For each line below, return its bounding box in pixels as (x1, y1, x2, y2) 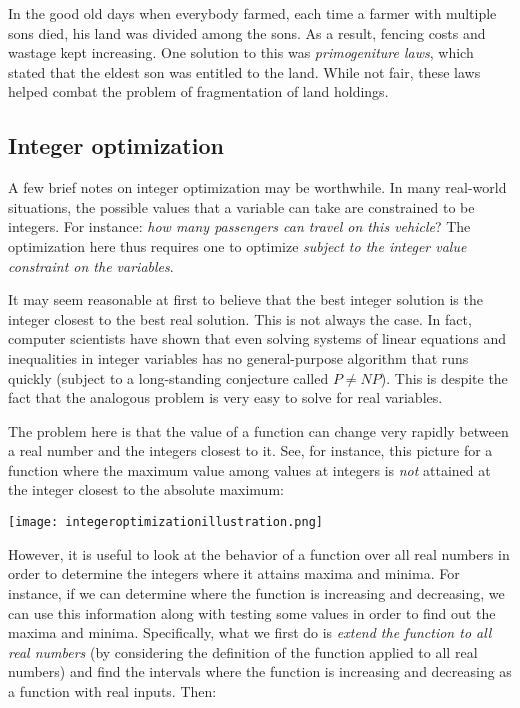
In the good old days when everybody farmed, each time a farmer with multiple (8, 3, 497, 23)
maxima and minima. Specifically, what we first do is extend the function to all (8, 622, 492, 643)
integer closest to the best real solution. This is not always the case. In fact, (8, 308, 472, 329)
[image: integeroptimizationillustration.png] (8, 515, 323, 530)
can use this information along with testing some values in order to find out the (8, 602, 496, 623)
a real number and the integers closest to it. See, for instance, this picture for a (8, 440, 493, 461)
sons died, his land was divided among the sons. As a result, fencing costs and (8, 22, 486, 43)
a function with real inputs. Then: (8, 680, 217, 701)
